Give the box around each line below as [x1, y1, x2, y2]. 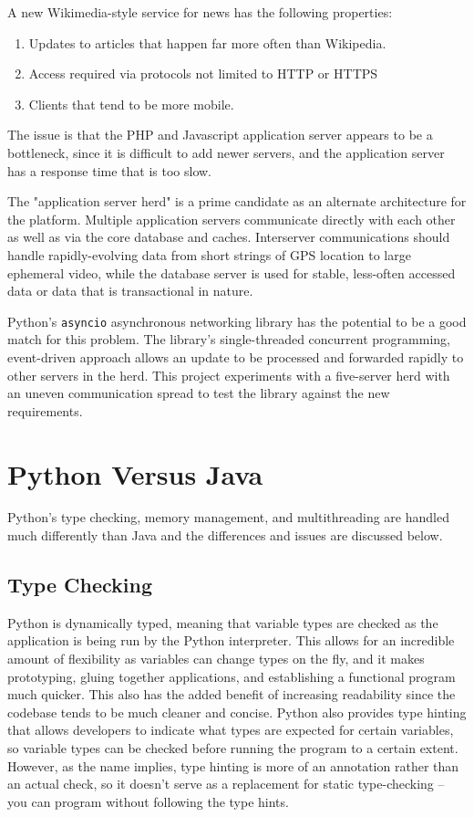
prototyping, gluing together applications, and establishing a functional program [7, 666, 456, 686]
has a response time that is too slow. [7, 161, 211, 180]
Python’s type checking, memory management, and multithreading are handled [7, 508, 449, 527]
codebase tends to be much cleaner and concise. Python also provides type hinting [7, 702, 467, 721]
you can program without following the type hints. [7, 791, 289, 811]
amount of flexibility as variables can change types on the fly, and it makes [7, 649, 425, 668]
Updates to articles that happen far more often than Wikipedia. [28, 33, 386, 52]
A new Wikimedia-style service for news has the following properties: [7, 3, 393, 21]
